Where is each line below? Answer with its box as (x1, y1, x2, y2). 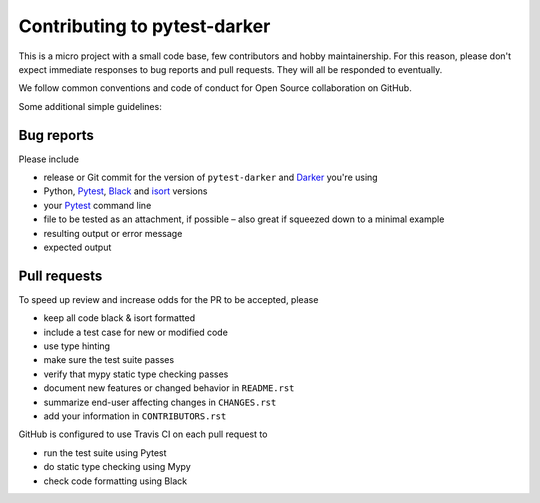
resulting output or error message (43, 227, 183, 239)
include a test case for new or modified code (43, 326, 229, 338)
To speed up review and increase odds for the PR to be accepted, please (18, 293, 319, 305)
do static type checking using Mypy (43, 461, 192, 473)
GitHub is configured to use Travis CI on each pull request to (18, 428, 268, 440)
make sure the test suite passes (43, 354, 175, 366)
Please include (18, 153, 80, 165)
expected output (43, 241, 112, 253)
